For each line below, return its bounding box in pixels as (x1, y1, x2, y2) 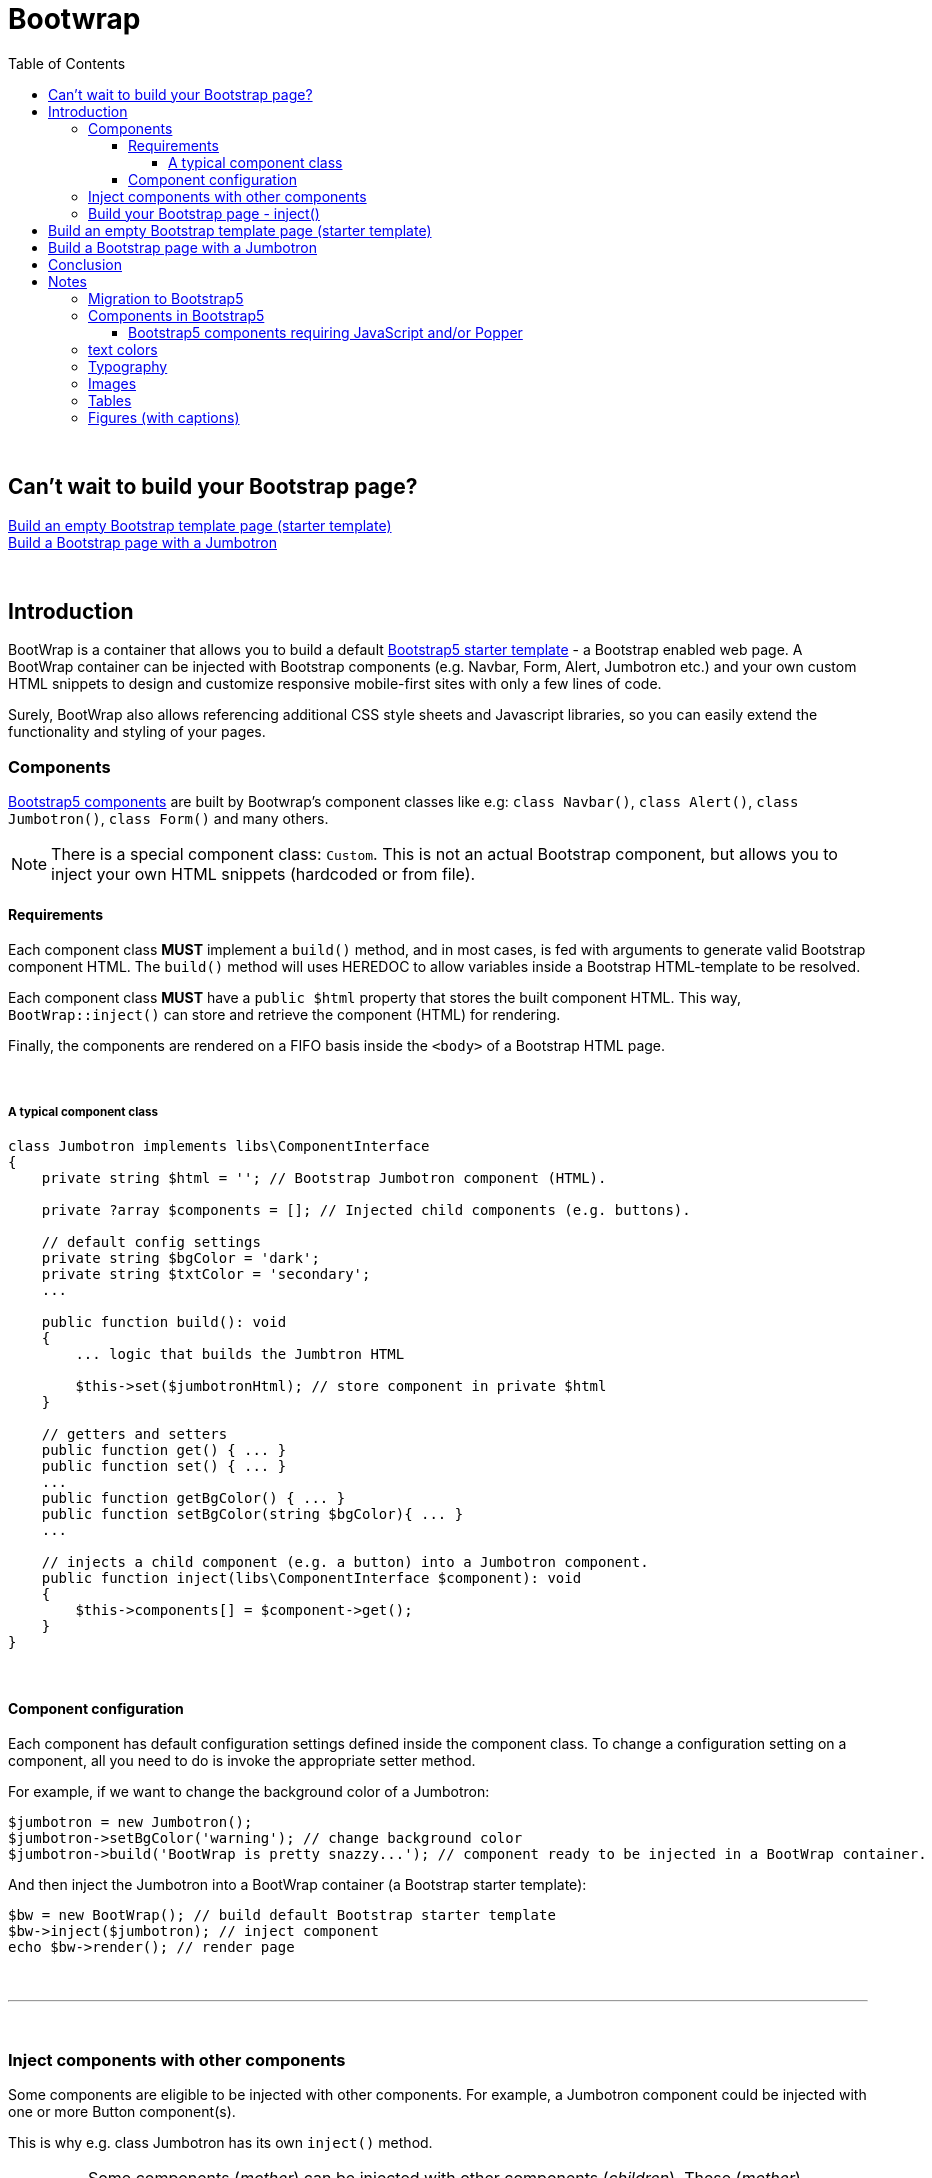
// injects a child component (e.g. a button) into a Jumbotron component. (41, 1554, 649, 1571)
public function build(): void (41, 1314, 287, 1331)
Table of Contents (8, 54, 126, 72)
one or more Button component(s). (8, 2103, 236, 2121)
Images (88, 374, 137, 392)
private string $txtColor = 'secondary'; (41, 1266, 371, 1283)
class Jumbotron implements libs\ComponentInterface (8, 1138, 430, 1155)
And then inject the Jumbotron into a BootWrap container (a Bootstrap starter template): (8, 1876, 587, 1894)
